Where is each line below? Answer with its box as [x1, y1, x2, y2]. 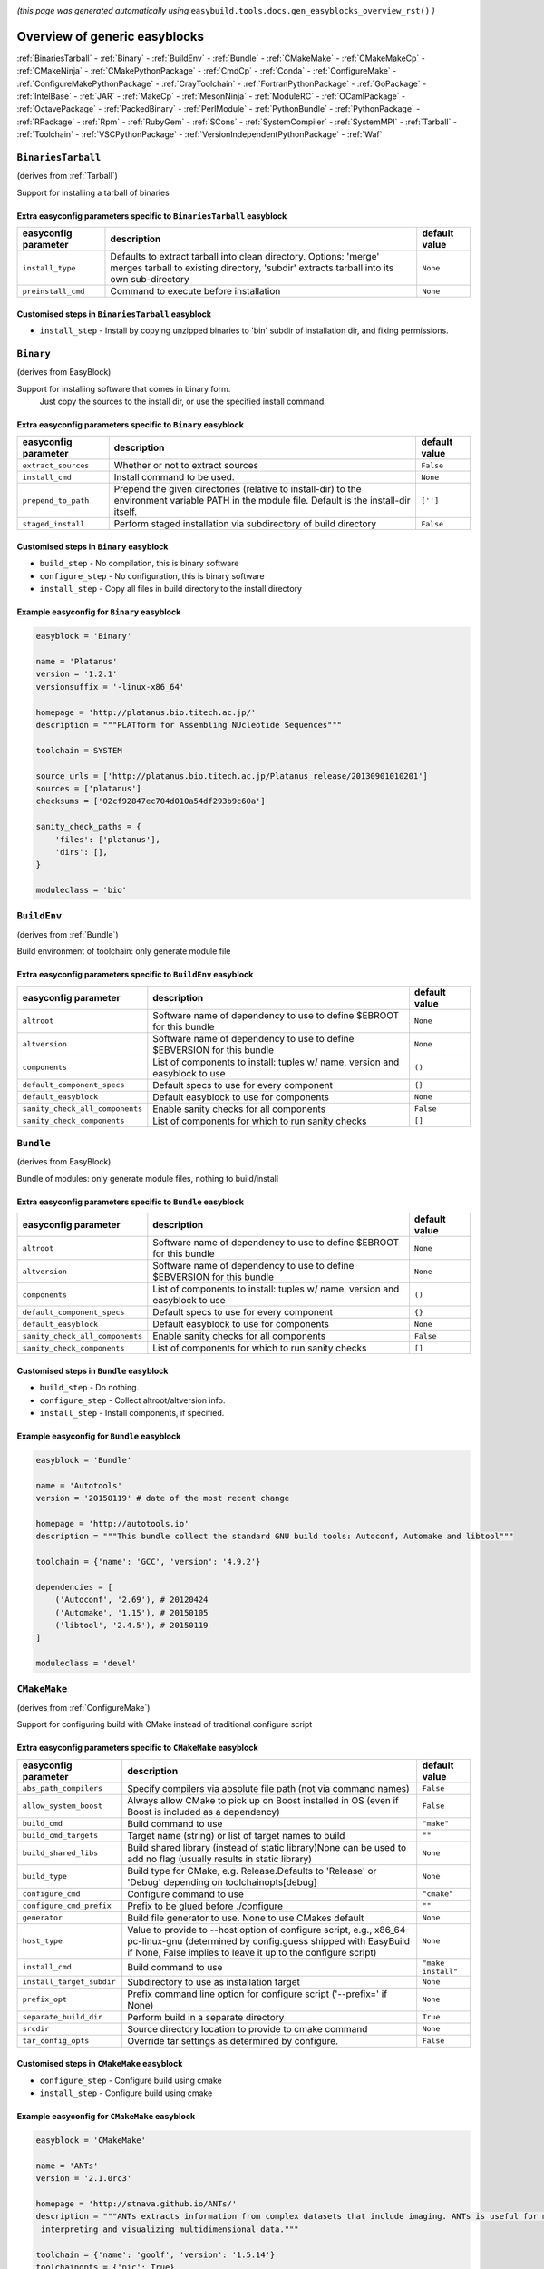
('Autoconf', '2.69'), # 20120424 [54, 1595, 209, 1606]
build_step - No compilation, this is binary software [39, 558, 239, 569]
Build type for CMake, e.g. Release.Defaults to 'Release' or [127, 1864, 377, 1877]
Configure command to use [127, 1888, 244, 1901]
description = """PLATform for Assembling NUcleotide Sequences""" [35, 720, 343, 730]
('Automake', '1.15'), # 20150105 [54, 1607, 209, 1617]
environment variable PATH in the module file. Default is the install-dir [113, 495, 412, 507]
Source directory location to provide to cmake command [127, 2022, 368, 2035]
